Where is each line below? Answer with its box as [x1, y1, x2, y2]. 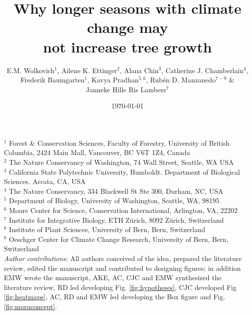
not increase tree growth [43, 36, 212, 56]
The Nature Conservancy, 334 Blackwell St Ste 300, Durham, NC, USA [9, 185, 224, 196]
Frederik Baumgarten [21, 75, 85, 85]
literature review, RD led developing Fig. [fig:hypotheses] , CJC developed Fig [4, 282, 237, 292]
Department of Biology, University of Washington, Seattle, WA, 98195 [9, 195, 220, 206]
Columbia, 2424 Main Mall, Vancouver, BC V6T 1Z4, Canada [4, 147, 190, 157]
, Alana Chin [120, 65, 159, 75]
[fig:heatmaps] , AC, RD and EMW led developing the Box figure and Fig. [4, 291, 226, 302]
